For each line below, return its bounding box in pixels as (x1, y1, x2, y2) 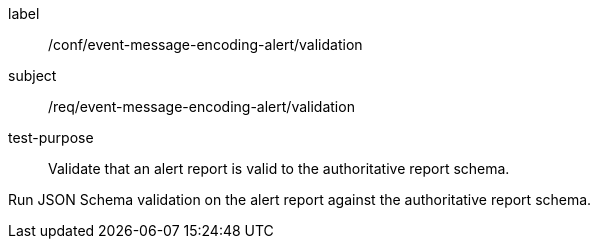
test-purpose (8, 129, 94, 146)
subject (8, 67, 57, 84)
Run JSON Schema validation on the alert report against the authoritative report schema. (8, 191, 592, 208)
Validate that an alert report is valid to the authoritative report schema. (48, 160, 510, 177)
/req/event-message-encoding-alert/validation (48, 98, 355, 115)
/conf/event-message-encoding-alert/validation (48, 36, 363, 53)
